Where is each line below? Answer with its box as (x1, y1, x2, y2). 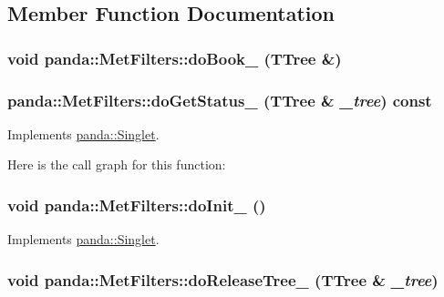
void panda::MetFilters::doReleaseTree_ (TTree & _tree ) (7, 268, 439, 291)
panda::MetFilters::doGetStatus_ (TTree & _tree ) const (7, 88, 432, 111)
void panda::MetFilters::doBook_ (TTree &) (7, 46, 342, 69)
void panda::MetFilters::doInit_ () (7, 193, 266, 216)
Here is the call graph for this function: (7, 155, 226, 174)
